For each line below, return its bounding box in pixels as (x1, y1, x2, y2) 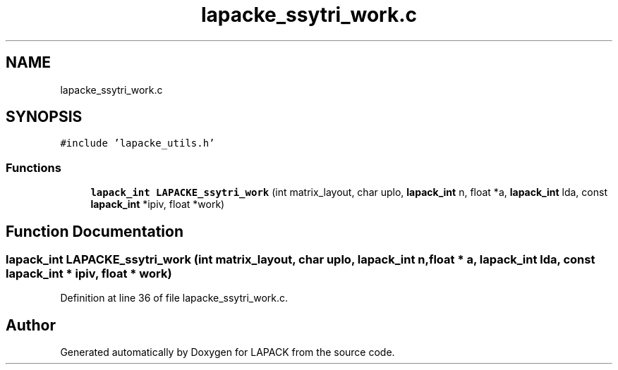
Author (6, 316, 56, 334)
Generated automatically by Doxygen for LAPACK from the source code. (60, 346, 395, 359)
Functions (6, 160, 61, 175)
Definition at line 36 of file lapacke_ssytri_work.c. (60, 292, 289, 304)
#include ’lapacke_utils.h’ (60, 137, 215, 149)
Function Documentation (6, 222, 183, 240)
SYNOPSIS (6, 108, 83, 126)
